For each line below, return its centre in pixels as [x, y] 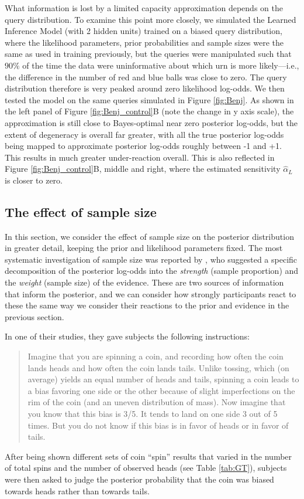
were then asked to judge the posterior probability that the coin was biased [139, 479]
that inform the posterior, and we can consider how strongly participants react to [151, 293]
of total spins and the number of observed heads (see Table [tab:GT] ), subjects [146, 468]
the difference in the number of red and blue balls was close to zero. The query [146, 77]
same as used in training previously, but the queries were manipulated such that [148, 54]
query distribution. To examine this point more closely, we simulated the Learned [151, 19]
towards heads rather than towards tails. [77, 490]
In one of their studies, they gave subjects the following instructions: [127, 336]
